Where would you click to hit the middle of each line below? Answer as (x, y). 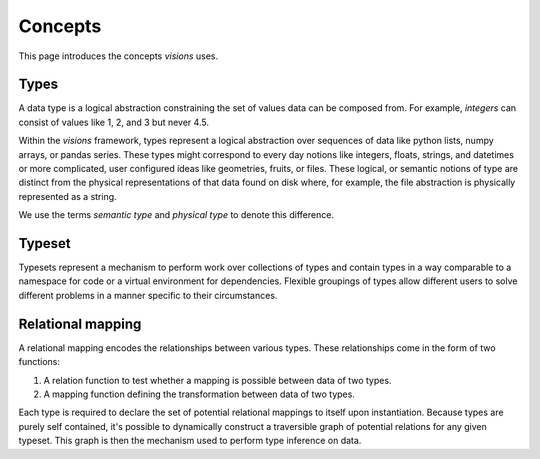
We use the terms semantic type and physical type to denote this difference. (176, 215)
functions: (39, 362)
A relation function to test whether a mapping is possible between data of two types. (217, 380)
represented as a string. (67, 196)
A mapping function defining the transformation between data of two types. (199, 394)
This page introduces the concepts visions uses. (118, 56)
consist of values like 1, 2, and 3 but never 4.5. (114, 122)
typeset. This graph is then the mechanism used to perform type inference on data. (190, 441)
